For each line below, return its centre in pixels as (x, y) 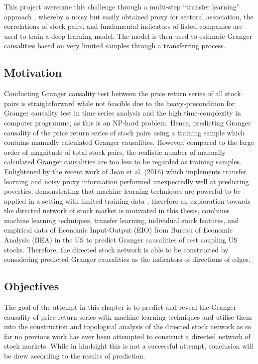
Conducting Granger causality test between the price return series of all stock (123, 93)
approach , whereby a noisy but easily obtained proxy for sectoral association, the (129, 16)
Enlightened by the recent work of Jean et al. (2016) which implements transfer (125, 171)
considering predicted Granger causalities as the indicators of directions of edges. (127, 259)
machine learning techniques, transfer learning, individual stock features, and (122, 220)
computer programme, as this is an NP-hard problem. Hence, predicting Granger (128, 122)
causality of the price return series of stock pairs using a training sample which (124, 132)
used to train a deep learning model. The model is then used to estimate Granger (128, 36)
